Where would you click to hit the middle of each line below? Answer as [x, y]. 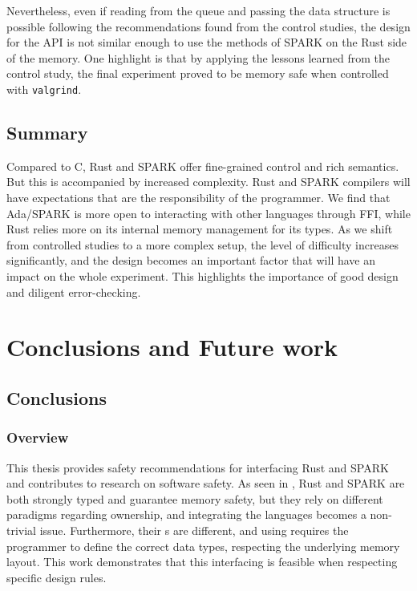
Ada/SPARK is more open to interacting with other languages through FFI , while [208, 213]
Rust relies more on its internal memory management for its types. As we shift [200, 229]
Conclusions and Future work [172, 347]
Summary [47, 133]
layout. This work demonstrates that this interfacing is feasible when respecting [202, 562]
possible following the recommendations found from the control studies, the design [208, 26]
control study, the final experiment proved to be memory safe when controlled [198, 73]
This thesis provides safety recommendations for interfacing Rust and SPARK [198, 467]
